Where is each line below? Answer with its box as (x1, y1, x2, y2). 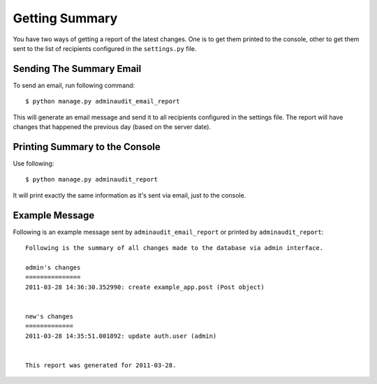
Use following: (13, 159, 54, 168)
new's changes (25, 312, 73, 320)
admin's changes (25, 263, 81, 272)
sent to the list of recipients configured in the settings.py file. (13, 44, 197, 52)
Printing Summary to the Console (13, 140, 161, 153)
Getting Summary (13, 10, 118, 26)
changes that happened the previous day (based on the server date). (13, 123, 212, 131)
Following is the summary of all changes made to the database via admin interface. (25, 244, 324, 251)
